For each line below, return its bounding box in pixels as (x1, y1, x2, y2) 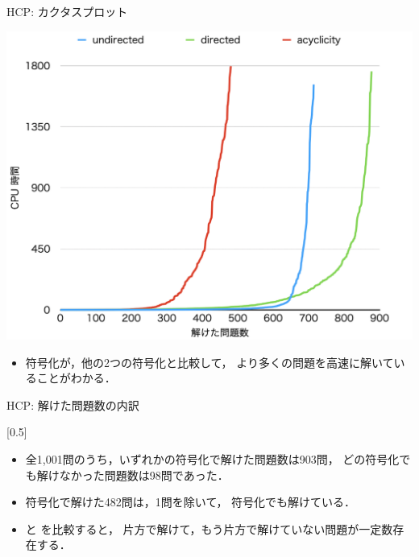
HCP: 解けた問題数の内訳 (6, 396, 139, 413)
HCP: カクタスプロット (6, 3, 128, 19)
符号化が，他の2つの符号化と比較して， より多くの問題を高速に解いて (25, 353, 394, 370)
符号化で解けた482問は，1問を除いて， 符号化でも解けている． (25, 493, 356, 510)
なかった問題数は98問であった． (59, 466, 229, 483)
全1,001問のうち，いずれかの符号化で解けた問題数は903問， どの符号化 (25, 450, 400, 467)
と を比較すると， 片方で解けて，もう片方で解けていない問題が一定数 (25, 520, 393, 537)
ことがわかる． (36, 369, 116, 386)
